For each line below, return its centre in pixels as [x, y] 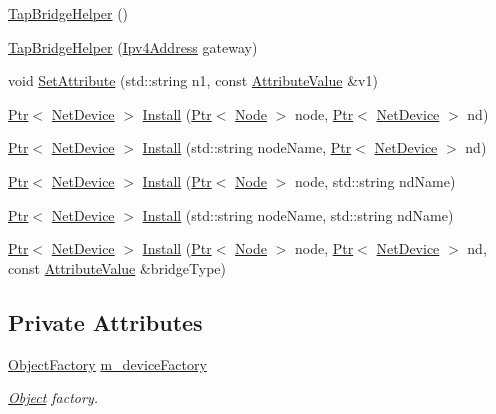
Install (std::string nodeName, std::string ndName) [298, 214]
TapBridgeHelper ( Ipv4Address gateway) [133, 46]
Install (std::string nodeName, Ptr [247, 147]
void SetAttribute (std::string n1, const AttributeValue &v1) [193, 80]
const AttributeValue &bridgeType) [117, 267]
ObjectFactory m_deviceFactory [107, 363]
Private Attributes [105, 321]
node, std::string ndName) [375, 180]
